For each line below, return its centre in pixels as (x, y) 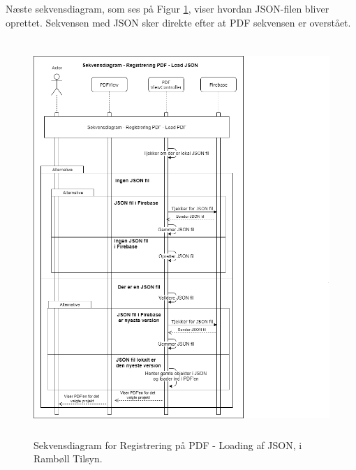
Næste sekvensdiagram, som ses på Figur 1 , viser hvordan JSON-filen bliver (168, 8)
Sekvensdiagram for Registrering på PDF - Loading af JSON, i (168, 445)
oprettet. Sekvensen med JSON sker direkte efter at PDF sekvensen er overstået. (178, 22)
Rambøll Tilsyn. (68, 458)
